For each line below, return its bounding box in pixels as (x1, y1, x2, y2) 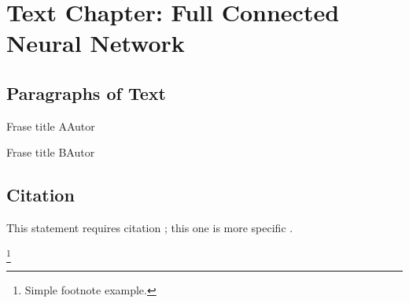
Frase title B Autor (6, 144, 95, 161)
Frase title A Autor (6, 117, 95, 134)
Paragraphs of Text (6, 80, 166, 105)
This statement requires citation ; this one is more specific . (6, 220, 293, 236)
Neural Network (6, 27, 185, 59)
